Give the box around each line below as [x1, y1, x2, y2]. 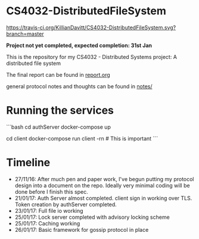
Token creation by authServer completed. [14, 201, 117, 208]
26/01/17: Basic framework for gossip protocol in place [14, 226, 149, 233]
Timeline [6, 156, 51, 169]
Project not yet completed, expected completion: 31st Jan [6, 42, 153, 49]
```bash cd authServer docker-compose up [6, 123, 111, 131]
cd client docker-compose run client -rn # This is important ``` [6, 135, 158, 142]
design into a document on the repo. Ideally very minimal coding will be [14, 182, 190, 189]
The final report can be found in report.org [6, 71, 110, 78]
